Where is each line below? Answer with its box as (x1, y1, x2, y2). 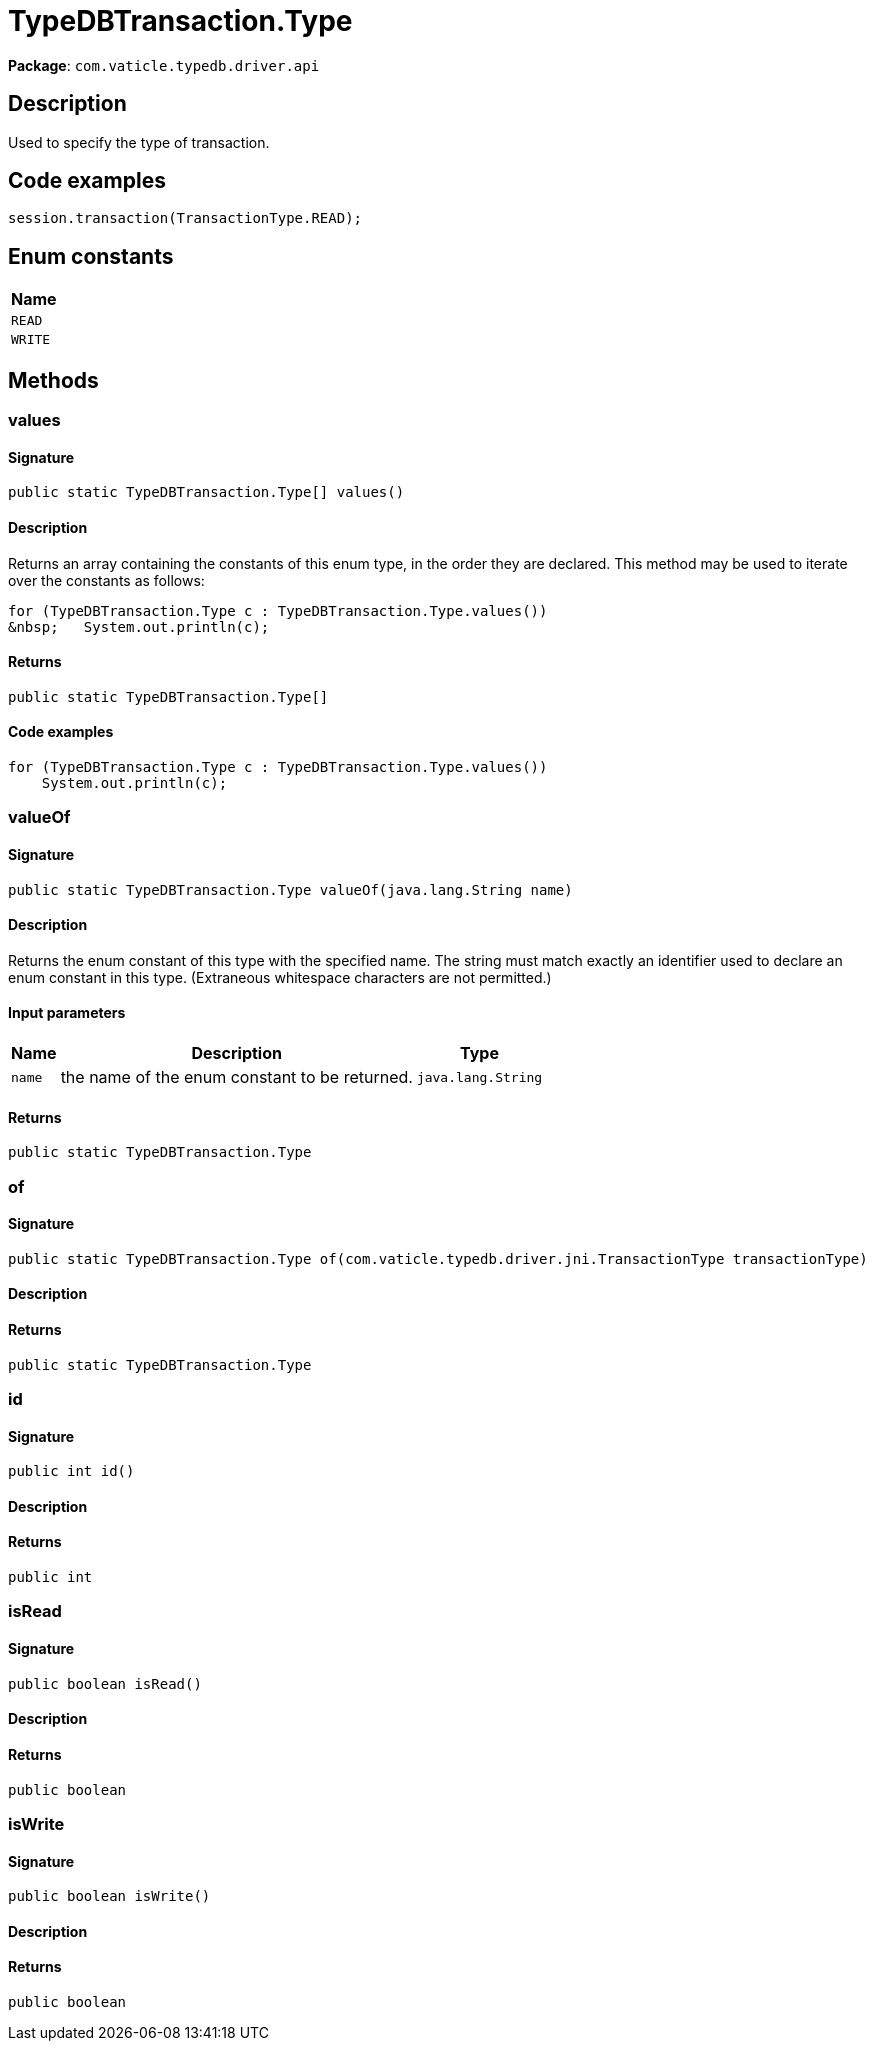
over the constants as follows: (8, 571, 205, 589)
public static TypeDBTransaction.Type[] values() (8, 484, 405, 501)
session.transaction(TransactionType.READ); (8, 210, 363, 227)
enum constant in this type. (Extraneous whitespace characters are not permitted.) (8, 968, 552, 986)
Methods (8, 367, 99, 393)
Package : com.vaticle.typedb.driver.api (8, 56, 320, 74)
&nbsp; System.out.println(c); (8, 618, 270, 635)
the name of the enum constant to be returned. (60, 1067, 413, 1088)
